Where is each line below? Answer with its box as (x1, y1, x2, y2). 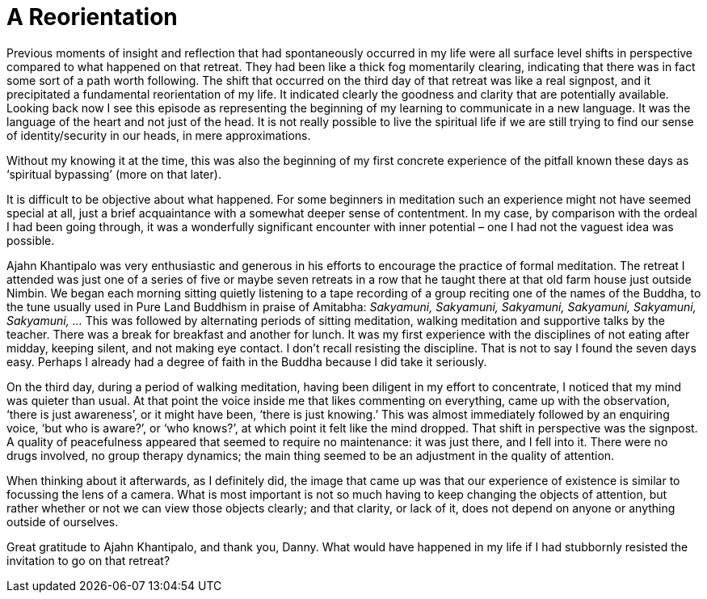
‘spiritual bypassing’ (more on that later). (6, 167, 221, 181)
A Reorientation (6, 3, 178, 31)
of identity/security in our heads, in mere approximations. (6, 128, 311, 142)
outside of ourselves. (6, 514, 119, 529)
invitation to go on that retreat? (6, 553, 170, 567)
